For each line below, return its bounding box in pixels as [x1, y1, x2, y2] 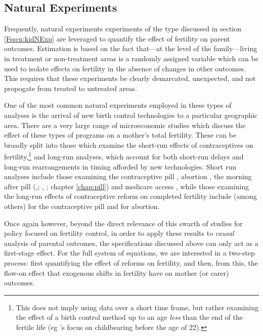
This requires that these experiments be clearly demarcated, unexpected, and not [4, 73, 256, 83]
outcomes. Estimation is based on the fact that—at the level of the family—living [4, 43, 257, 54]
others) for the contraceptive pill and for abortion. [4, 200, 160, 211]
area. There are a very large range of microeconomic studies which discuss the [4, 119, 246, 130]
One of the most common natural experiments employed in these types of [4, 100, 232, 110]
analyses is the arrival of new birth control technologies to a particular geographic [4, 109, 258, 120]
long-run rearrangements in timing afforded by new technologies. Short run [4, 161, 236, 172]
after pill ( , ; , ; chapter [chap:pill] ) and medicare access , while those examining [4, 181, 249, 191]
